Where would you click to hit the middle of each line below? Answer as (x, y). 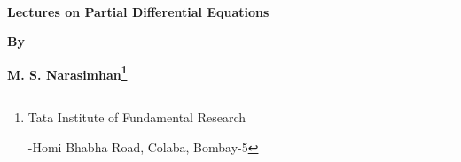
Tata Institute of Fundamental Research (137, 117)
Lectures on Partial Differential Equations (138, 11)
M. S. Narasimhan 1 (67, 73)
